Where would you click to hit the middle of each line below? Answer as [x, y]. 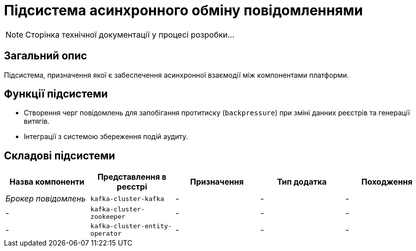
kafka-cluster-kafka [127, 199]
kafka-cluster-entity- [131, 226]
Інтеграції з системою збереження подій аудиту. [106, 137]
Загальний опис [46, 56]
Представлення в [132, 177]
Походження [387, 182]
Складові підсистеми [60, 155]
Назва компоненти [47, 182]
